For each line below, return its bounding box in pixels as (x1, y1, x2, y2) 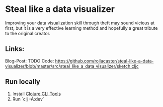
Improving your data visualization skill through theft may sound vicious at (5, 20, 155, 26)
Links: (5, 45, 25, 53)
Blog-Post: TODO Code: (5, 58, 54, 64)
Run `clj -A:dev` (12, 96, 45, 102)
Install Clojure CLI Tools (12, 91, 61, 97)
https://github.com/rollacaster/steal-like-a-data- (55, 58, 154, 64)
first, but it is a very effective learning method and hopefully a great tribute (5, 25, 158, 31)
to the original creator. (5, 30, 51, 36)
